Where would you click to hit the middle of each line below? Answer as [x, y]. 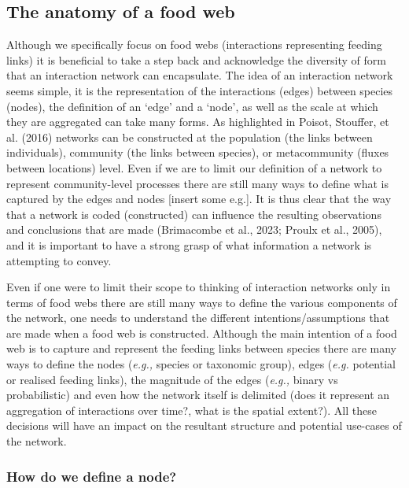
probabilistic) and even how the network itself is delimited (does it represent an [198, 395]
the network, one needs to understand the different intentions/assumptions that [198, 318]
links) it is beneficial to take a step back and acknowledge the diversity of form [196, 59]
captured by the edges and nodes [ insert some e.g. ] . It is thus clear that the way [199, 199]
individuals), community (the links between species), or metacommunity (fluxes [198, 152]
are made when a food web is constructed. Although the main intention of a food [202, 333]
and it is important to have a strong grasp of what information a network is [189, 244]
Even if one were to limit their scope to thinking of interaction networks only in [199, 287]
